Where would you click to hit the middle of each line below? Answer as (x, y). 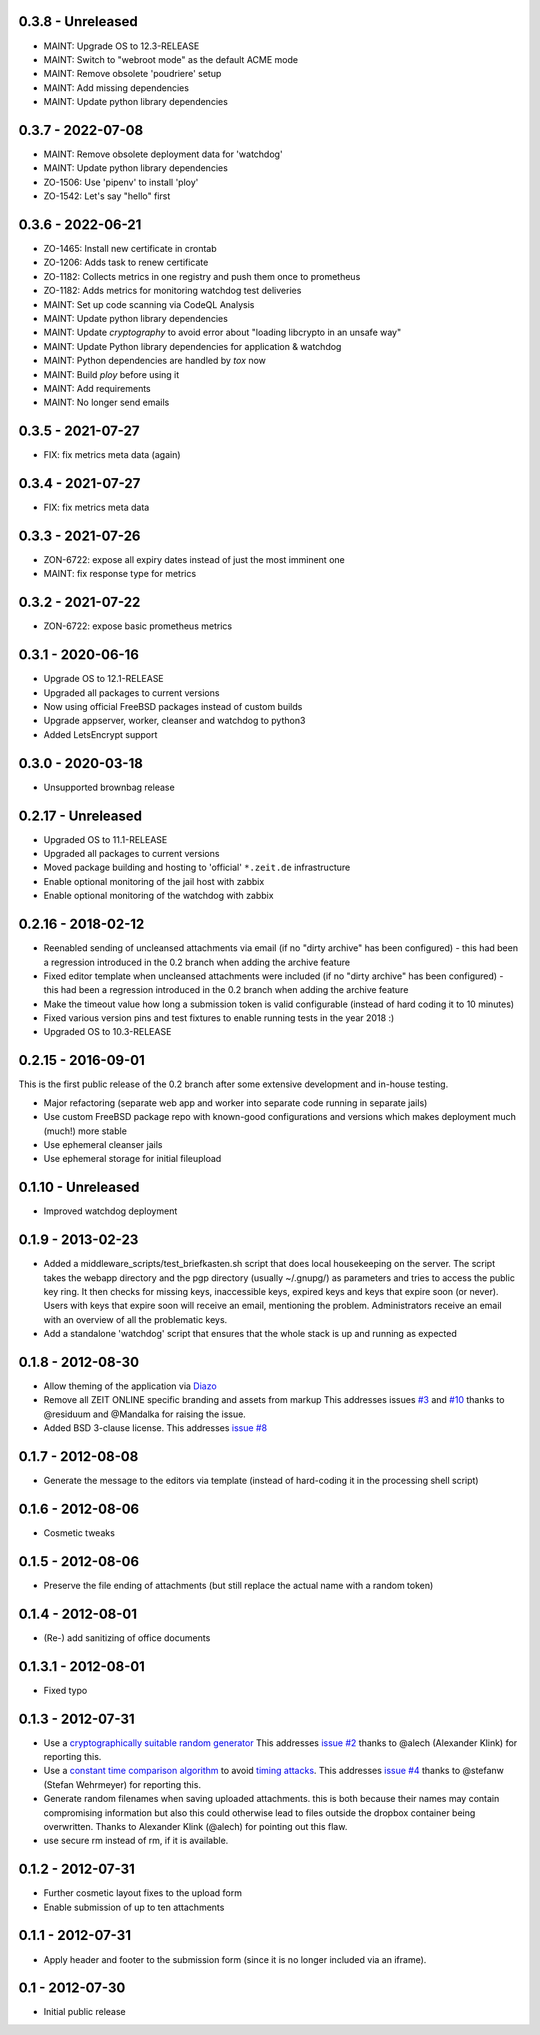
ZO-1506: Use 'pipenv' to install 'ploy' (121, 182)
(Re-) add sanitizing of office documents (127, 1637)
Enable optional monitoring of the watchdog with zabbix (158, 896)
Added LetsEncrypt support (100, 734)
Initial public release (85, 2012)
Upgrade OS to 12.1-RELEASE (103, 679)
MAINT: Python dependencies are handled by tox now (155, 361)
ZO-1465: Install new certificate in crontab (130, 249)
